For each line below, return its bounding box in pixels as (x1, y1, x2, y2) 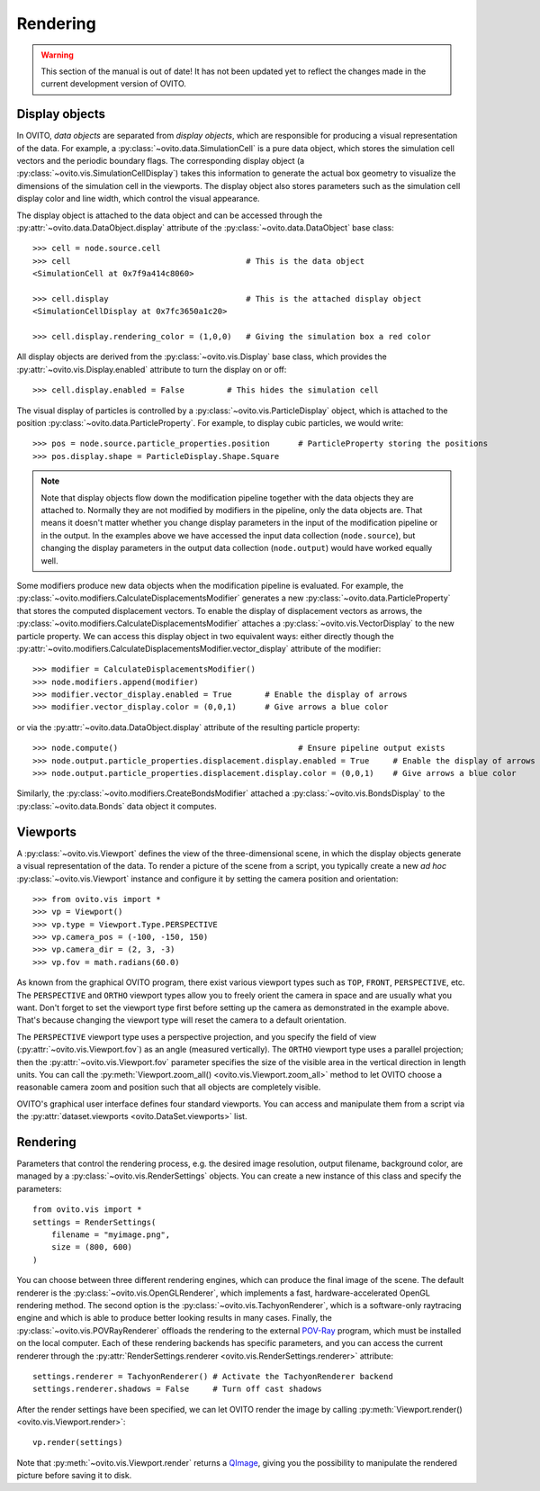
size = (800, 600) (50, 1242, 133, 1252)
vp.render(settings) (32, 1437, 123, 1448)
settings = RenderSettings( (32, 1216, 157, 1227)
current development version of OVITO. (40, 78, 186, 89)
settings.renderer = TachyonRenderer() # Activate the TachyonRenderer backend (32, 1371, 393, 1381)
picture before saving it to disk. (16, 1470, 132, 1481)
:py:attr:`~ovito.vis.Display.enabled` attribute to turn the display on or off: (16, 364, 287, 375)
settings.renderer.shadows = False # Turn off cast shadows (32, 1384, 323, 1395)
